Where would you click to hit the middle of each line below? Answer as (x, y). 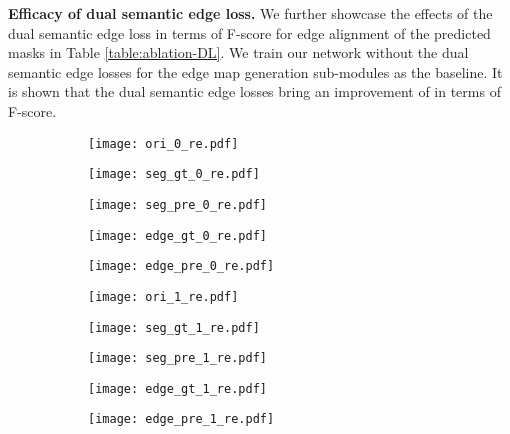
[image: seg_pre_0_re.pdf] (177, 204)
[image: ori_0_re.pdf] (163, 143)
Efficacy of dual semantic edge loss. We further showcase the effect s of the (250, 13)
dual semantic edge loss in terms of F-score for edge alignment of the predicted (249, 32)
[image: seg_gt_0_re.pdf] (174, 174)
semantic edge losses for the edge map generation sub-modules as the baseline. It (255, 71)
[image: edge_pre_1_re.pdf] (181, 419)
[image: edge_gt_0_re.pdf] (177, 235)
